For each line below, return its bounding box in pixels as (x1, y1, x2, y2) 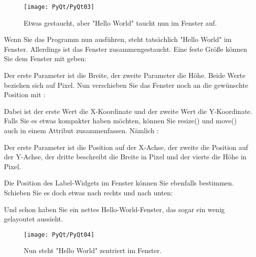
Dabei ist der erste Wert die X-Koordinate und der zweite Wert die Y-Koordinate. (4, 106, 253, 116)
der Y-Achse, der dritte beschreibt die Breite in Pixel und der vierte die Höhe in (4, 151, 247, 162)
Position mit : (4, 89, 45, 100)
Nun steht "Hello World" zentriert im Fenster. (24, 245, 162, 256)
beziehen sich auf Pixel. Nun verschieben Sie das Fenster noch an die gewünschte (4, 79, 249, 90)
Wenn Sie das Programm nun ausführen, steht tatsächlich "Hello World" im (4, 34, 232, 44)
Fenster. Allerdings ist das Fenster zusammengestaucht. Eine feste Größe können (4, 43, 247, 54)
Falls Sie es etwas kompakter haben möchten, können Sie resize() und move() (4, 115, 237, 126)
